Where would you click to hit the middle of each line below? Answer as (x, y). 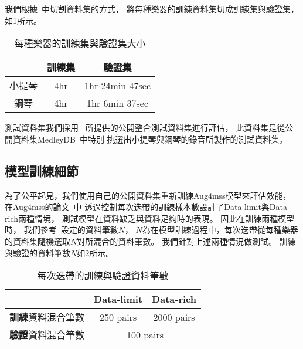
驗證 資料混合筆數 (47, 335)
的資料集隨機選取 (38, 241)
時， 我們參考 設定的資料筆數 (62, 230)
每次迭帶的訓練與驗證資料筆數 (103, 276)
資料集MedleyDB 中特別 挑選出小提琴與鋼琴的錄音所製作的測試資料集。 (150, 139)
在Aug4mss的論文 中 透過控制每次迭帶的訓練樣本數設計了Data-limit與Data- (147, 207)
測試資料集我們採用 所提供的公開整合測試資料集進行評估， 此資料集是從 (145, 128)
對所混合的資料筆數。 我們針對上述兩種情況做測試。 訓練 (186, 241)
